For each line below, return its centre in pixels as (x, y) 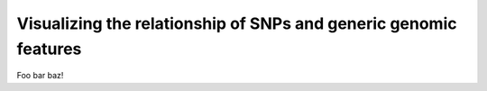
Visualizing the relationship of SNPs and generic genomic (237, 23)
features (49, 49)
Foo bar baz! (40, 76)
